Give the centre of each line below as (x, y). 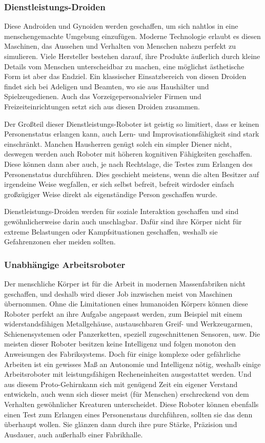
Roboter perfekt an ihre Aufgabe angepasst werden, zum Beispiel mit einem (123, 313)
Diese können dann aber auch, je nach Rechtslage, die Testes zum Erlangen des (128, 163)
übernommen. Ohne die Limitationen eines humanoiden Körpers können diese (126, 304)
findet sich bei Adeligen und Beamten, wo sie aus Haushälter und (107, 86)
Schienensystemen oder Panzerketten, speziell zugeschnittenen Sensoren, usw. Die (132, 333)
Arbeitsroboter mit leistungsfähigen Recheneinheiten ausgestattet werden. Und (128, 374)
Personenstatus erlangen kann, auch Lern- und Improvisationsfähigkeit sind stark (132, 134)
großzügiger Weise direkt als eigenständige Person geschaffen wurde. (111, 194)
